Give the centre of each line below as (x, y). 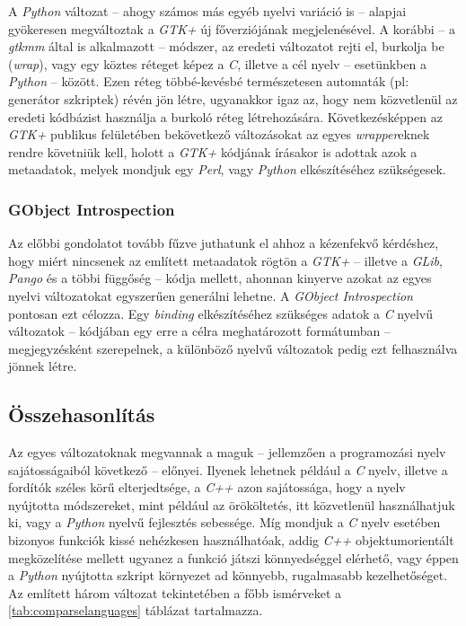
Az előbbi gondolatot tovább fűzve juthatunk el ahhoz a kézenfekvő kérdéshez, (224, 243)
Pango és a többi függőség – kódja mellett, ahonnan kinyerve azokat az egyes (220, 278)
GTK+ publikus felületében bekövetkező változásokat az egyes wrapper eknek (219, 134)
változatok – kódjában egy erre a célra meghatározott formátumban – (200, 331)
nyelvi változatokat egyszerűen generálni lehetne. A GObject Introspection (211, 295)
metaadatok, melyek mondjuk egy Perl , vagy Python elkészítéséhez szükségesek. (227, 169)
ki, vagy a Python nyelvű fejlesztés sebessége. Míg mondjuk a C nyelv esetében (224, 522)
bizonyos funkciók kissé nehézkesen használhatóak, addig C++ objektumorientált (231, 540)
